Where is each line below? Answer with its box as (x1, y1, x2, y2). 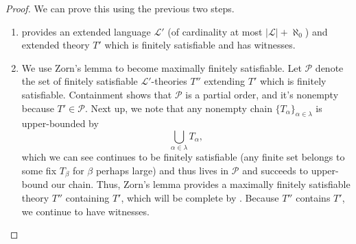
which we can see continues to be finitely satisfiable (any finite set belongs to (21, 150, 345, 164)
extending (204, 74, 246, 88)
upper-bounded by (21, 116, 99, 131)
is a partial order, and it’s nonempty (185, 87, 339, 101)
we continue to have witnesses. (21, 204, 150, 218)
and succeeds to (242, 163, 308, 177)
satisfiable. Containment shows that (21, 87, 172, 101)
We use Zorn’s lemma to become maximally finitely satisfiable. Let (21, 60, 302, 74)
